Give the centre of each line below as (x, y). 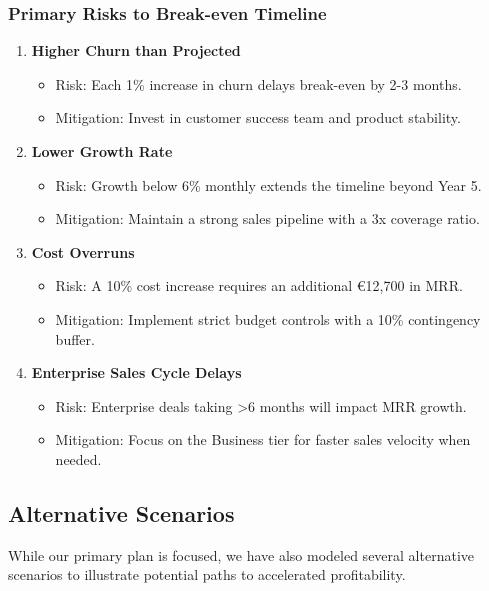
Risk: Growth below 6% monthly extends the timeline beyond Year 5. (268, 184)
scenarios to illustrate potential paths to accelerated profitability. (207, 574)
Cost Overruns (83, 251)
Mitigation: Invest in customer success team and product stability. (258, 117)
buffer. (75, 338)
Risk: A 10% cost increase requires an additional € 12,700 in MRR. (259, 285)
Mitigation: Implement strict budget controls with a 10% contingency (268, 318)
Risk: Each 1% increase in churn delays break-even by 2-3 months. (258, 83)
